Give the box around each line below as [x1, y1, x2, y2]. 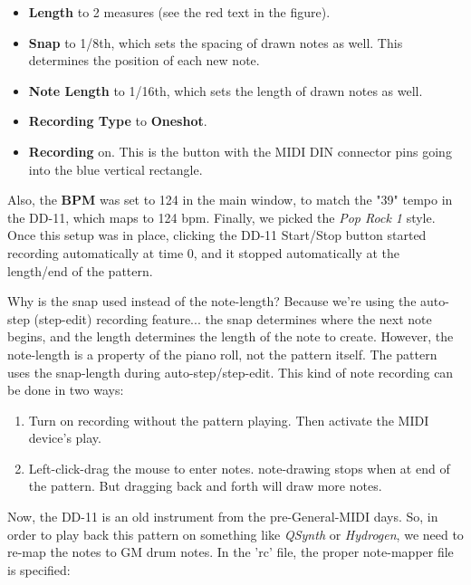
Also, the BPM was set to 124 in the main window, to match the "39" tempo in [7, 190, 453, 209]
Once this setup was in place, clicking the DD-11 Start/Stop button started [7, 225, 427, 245]
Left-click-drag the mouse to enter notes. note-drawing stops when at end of [28, 458, 450, 477]
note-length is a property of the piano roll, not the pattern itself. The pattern [7, 344, 437, 363]
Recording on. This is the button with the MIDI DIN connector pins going [28, 141, 452, 160]
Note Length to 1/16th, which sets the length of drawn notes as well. [28, 81, 423, 100]
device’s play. [28, 428, 101, 447]
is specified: [7, 560, 71, 579]
